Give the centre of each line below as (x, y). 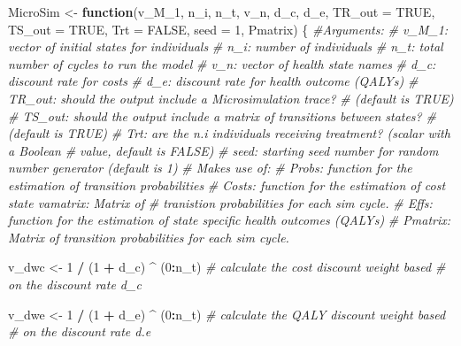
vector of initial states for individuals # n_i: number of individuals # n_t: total (226, 46)
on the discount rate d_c (75, 284)
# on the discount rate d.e (80, 331)
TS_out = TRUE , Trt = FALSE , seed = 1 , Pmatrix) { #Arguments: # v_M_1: (228, 29)
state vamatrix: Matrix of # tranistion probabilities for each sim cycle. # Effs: (220, 202)
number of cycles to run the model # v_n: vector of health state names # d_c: (222, 63)
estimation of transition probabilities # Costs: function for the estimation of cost (227, 185)
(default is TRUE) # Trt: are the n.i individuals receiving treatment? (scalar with (229, 133)
